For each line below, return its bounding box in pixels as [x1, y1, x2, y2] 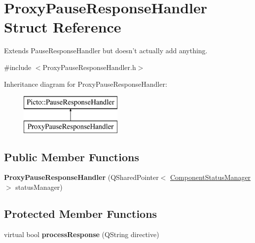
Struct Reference [4, 17, 121, 37]
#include [4, 62, 32, 72]
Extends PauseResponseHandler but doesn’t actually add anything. [4, 45, 208, 56]
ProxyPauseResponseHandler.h [42, 62, 136, 72]
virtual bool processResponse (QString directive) [4, 229, 159, 239]
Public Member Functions [4, 149, 139, 164]
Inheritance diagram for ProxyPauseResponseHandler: [4, 78, 167, 89]
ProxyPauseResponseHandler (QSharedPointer [4, 172, 159, 182]
